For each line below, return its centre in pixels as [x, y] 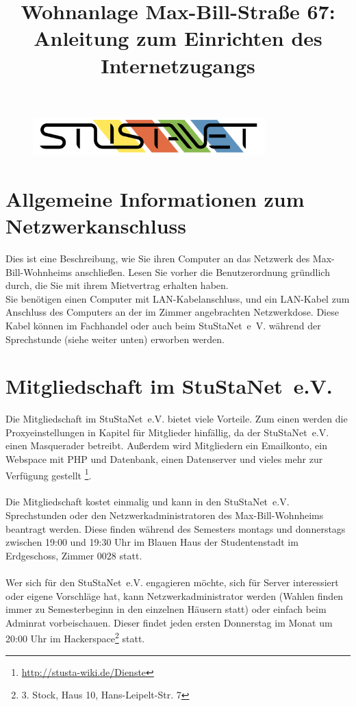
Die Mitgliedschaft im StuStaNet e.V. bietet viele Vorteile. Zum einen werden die [177, 419]
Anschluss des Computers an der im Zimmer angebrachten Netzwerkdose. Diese [172, 312]
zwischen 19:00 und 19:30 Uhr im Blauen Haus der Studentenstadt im [152, 542]
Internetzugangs [178, 65]
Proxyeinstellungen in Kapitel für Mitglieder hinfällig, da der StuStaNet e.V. [167, 432]
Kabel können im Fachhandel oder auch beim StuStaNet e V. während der [163, 325]
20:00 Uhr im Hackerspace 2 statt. [75, 638]
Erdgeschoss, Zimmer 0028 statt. [74, 555]
